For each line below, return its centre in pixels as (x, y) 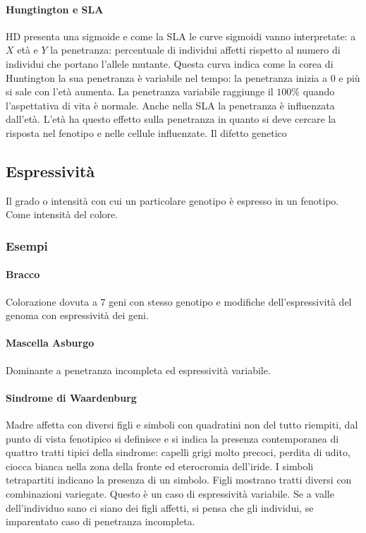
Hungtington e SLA (55, 9)
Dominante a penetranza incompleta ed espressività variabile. (138, 370)
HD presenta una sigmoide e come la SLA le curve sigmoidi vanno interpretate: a (181, 36)
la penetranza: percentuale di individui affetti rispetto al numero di (195, 50)
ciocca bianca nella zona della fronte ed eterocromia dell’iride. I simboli (160, 466)
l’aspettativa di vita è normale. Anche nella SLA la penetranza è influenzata (170, 105)
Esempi (27, 245)
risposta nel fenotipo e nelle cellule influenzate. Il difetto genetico (146, 132)
